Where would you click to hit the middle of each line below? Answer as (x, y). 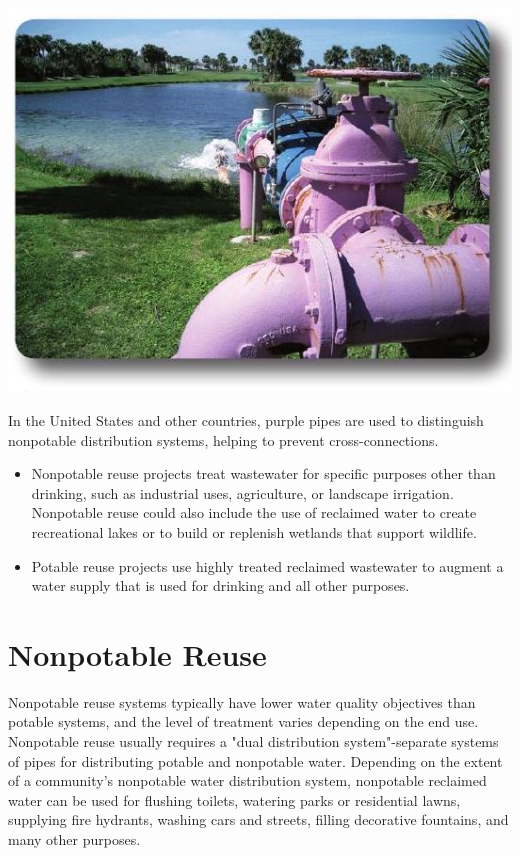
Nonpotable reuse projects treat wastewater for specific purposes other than (263, 473)
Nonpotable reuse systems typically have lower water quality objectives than (242, 701)
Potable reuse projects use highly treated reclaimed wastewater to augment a (267, 565)
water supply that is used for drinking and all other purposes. (220, 585)
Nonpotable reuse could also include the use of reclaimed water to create (254, 512)
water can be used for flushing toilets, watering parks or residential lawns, (234, 799)
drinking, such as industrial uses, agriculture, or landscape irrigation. (242, 492)
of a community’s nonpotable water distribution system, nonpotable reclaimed (247, 780)
